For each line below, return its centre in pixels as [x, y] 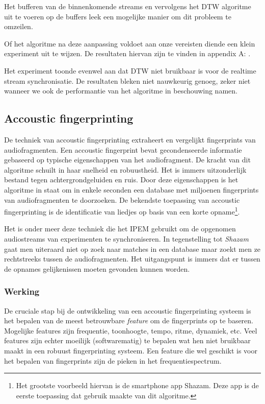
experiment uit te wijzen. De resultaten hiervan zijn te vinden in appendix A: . [127, 53]
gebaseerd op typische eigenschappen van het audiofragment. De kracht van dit [127, 160]
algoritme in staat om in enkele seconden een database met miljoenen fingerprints [131, 189]
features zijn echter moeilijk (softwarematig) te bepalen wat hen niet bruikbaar [127, 340]
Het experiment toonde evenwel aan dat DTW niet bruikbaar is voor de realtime [130, 70]
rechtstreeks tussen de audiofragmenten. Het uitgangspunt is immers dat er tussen [132, 259]
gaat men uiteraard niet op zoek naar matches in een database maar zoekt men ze [132, 248]
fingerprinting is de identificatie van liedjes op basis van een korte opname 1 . [122, 211]
